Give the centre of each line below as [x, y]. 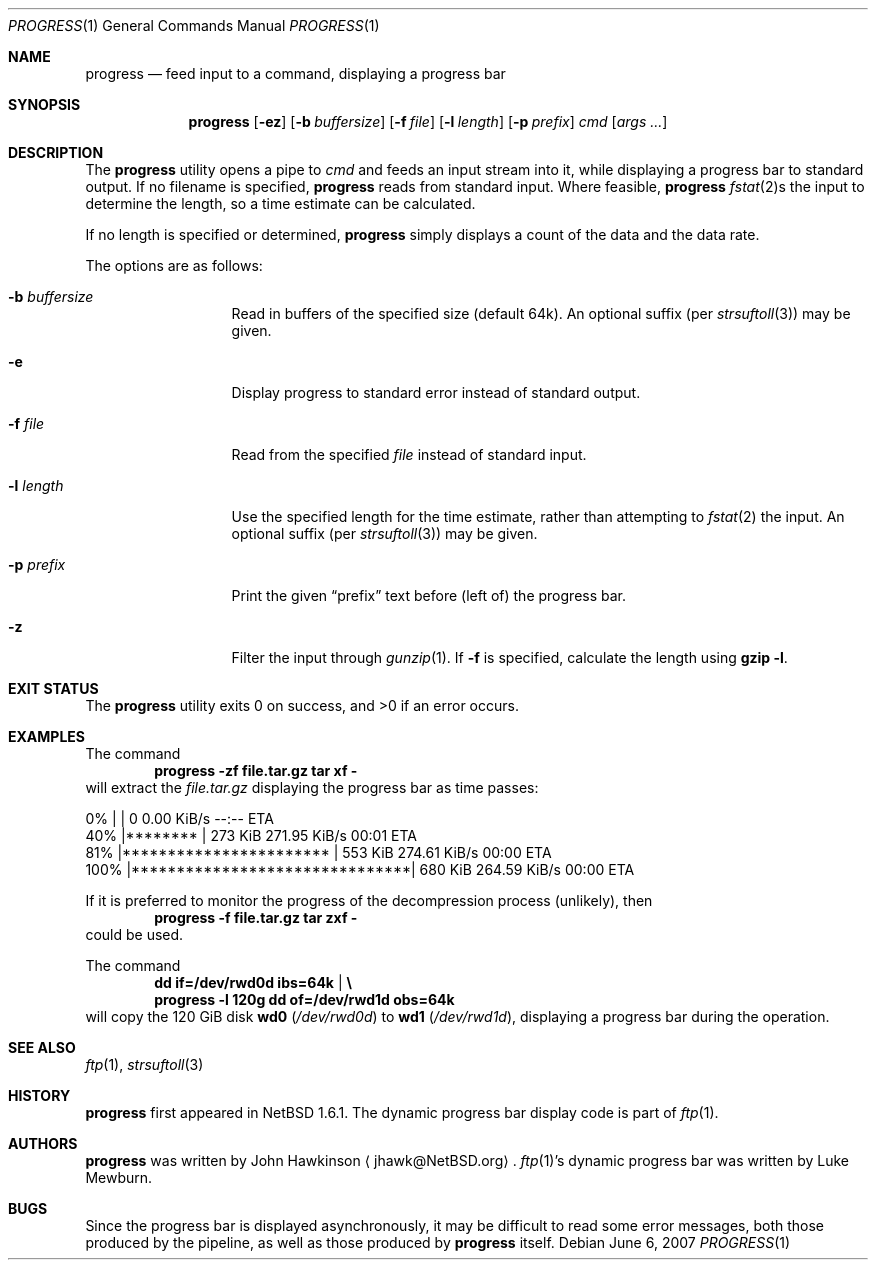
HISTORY [39, 1095]
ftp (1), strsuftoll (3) [144, 1064]
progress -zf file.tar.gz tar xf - [256, 770]
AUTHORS [43, 1143]
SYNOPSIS [44, 104]
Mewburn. [119, 1177]
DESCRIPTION [56, 152]
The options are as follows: [174, 265]
